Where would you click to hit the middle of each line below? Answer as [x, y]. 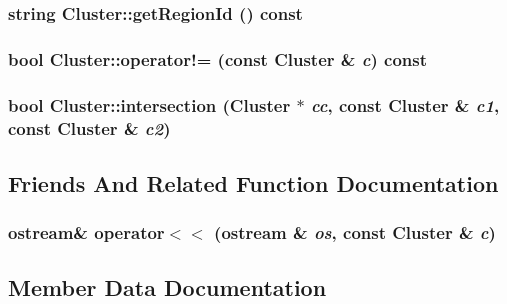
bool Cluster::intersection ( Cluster [149, 104]
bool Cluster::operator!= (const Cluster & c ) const [217, 58]
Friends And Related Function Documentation [253, 182]
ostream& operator [86, 232]
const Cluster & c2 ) [89, 127]
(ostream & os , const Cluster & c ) [355, 232]
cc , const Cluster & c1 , [405, 104]
